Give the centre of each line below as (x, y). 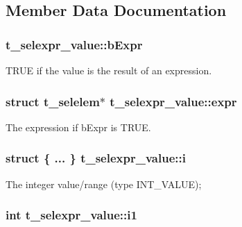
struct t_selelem (53, 101)
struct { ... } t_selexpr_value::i (96, 158)
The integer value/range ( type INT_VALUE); (104, 184)
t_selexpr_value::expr (173, 101)
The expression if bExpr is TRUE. (78, 127)
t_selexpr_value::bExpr (74, 44)
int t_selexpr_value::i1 (71, 215)
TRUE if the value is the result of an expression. (109, 70)
